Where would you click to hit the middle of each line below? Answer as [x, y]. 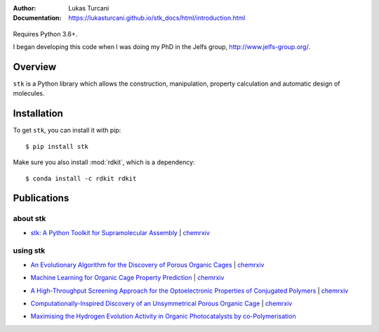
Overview [35, 67]
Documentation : [37, 18]
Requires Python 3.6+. [45, 34]
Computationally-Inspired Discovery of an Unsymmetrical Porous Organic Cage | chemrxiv [161, 304]
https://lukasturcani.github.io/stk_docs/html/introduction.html [157, 18]
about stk [29, 219]
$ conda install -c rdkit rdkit [81, 178]
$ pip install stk [57, 146]
